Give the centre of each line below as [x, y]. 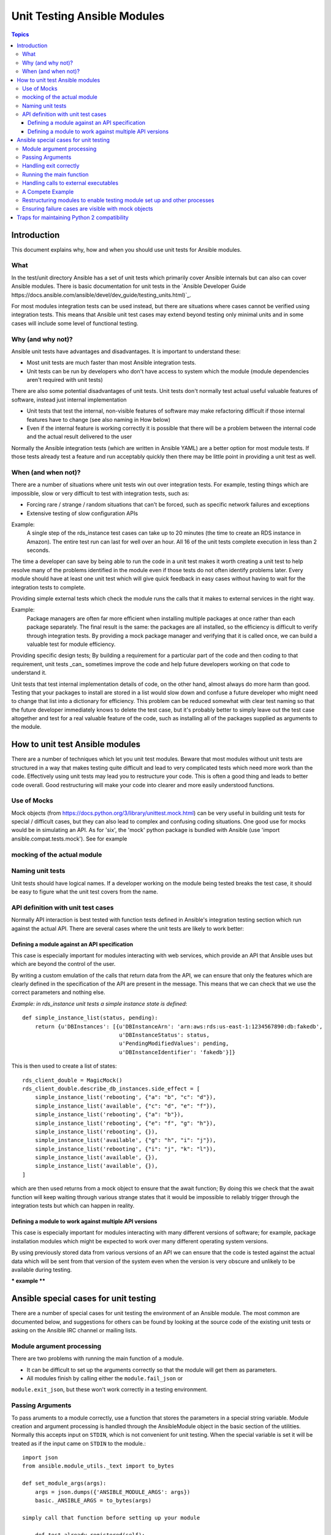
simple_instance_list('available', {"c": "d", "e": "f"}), [125, 1106]
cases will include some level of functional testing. [75, 323]
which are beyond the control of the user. [63, 964]
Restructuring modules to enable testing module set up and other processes [118, 200]
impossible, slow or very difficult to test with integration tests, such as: [100, 493]
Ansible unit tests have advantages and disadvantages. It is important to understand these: [126, 351]
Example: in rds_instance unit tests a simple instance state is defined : [99, 1003]
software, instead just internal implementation [69, 400]
